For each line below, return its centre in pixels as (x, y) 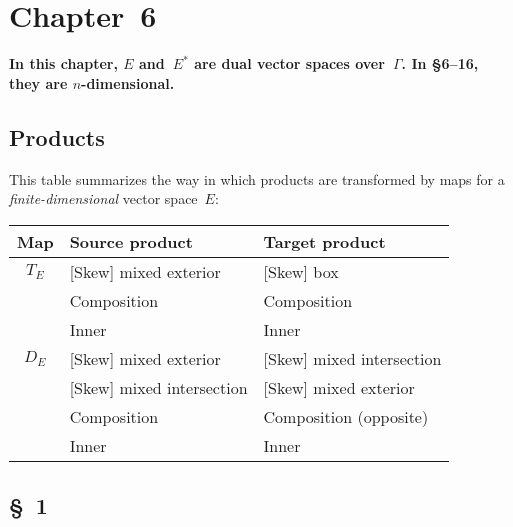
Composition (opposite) (346, 416)
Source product (131, 241)
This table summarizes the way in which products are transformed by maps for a (257, 178)
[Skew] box (301, 271)
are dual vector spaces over (289, 63)
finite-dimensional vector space (103, 198)
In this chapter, (63, 63)
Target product (324, 241)
